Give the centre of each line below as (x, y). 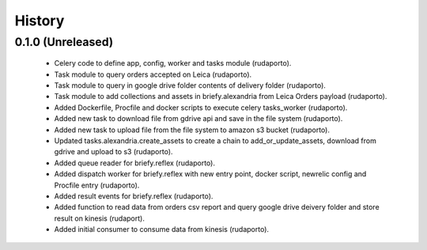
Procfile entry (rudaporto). (97, 185)
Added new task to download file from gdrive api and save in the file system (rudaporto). (198, 119)
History (40, 21)
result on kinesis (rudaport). (100, 218)
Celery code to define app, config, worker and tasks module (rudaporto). (173, 63)
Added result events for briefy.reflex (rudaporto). (134, 196)
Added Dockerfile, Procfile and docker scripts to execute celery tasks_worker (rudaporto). (201, 108)
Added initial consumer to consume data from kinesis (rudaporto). (161, 229)
